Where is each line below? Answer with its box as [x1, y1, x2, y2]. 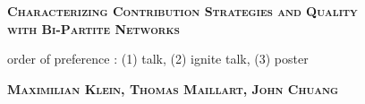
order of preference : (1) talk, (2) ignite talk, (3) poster [7, 49, 309, 68]
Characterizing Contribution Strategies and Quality [7, 2, 358, 20]
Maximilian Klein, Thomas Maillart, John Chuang [7, 79, 339, 98]
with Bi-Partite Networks [7, 19, 180, 38]
